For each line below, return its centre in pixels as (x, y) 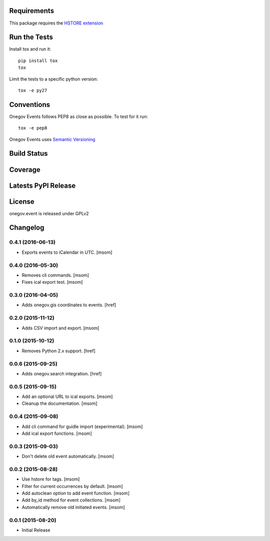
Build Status (28, 153)
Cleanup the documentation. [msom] (59, 403)
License (22, 201)
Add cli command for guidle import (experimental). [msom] (82, 426)
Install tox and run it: (30, 49)
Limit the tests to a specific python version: (54, 79)
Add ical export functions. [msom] (57, 433)
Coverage (25, 169)
